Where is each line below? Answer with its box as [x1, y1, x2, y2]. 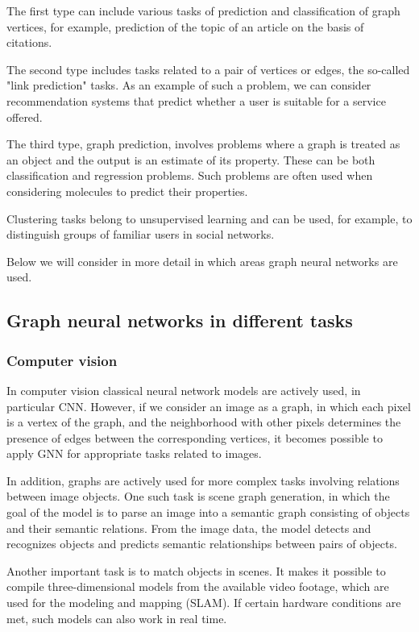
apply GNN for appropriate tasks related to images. [6, 445, 262, 462]
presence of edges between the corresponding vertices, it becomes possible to [6, 429, 383, 446]
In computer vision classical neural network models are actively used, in [6, 381, 361, 398]
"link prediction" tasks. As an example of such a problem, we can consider [6, 77, 371, 94]
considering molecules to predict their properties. [6, 182, 248, 199]
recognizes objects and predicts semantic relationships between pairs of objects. [6, 535, 397, 552]
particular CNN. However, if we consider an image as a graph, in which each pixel [6, 397, 411, 414]
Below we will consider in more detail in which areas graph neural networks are [6, 252, 398, 269]
